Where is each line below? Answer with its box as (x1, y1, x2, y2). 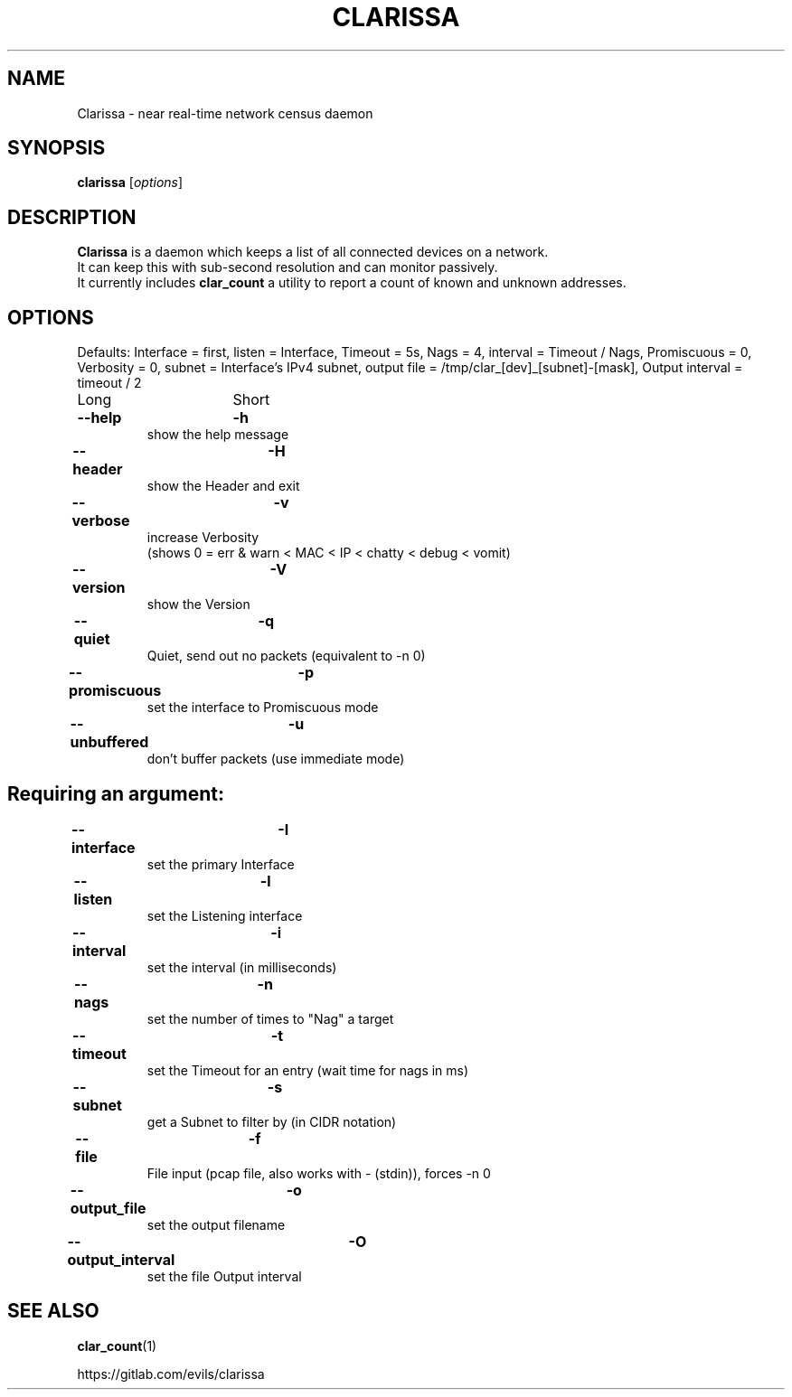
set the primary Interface (146, 856, 295, 872)
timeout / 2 (77, 375, 142, 391)
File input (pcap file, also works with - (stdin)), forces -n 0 (146, 1165, 491, 1181)
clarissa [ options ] (77, 174, 184, 191)
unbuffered (70, 733, 149, 752)
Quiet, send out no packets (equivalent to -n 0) (146, 648, 426, 664)
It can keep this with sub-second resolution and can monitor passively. (77, 259, 498, 276)
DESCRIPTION (7, 205, 137, 229)
